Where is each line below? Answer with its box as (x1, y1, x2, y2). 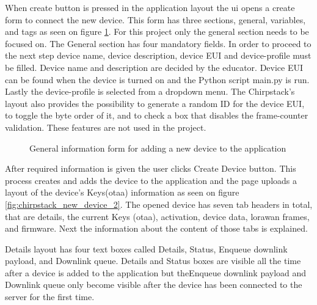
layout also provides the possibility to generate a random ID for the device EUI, (5, 97, 305, 109)
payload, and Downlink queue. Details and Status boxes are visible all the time (5, 254, 301, 267)
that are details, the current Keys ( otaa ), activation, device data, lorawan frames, (5, 210, 310, 222)
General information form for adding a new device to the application (29, 141, 286, 154)
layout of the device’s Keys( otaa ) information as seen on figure (5, 186, 239, 199)
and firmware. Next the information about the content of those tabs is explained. (5, 222, 308, 235)
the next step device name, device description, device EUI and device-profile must (5, 49, 312, 62)
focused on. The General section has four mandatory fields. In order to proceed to (5, 37, 312, 50)
